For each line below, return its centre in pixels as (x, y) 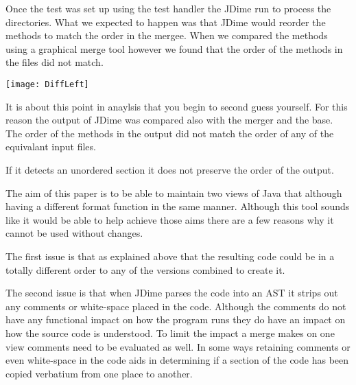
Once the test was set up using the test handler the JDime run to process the (168, 8)
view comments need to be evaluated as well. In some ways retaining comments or (178, 346)
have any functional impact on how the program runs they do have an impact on (176, 319)
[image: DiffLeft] (47, 84)
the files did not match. (55, 62)
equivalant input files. (51, 147)
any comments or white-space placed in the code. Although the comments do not (176, 306)
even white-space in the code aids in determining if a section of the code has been (177, 360)
